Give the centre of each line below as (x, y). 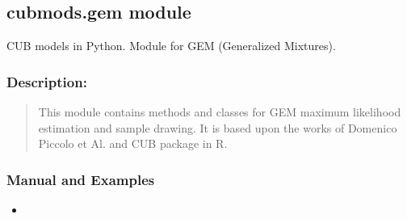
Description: (47, 81)
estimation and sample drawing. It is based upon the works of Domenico (218, 127)
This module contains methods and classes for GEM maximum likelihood (220, 112)
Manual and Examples (81, 179)
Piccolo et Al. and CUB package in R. (133, 143)
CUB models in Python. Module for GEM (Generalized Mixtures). (171, 46)
